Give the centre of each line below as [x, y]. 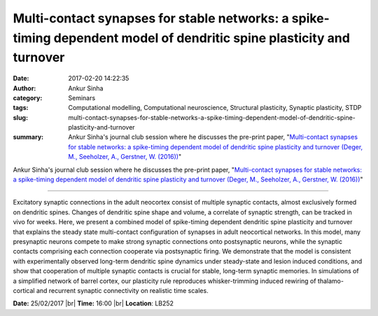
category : [28, 97]
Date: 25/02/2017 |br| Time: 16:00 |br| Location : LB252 [93, 303]
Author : [24, 88]
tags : [21, 108]
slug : [20, 117]
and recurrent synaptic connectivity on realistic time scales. [122, 290]
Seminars [82, 97]
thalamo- [331, 281]
